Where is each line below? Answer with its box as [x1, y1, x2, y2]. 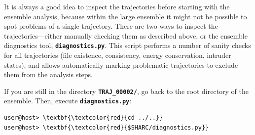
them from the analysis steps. [4, 69, 93, 80]
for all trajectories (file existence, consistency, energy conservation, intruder [4, 50, 231, 60]
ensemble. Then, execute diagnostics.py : [4, 95, 132, 106]
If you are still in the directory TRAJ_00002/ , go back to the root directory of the [4, 86, 249, 96]
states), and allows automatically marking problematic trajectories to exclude [4, 59, 238, 70]
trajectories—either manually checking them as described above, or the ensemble [4, 30, 248, 41]
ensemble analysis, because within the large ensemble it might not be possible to [4, 11, 247, 21]
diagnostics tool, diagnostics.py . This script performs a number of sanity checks [4, 40, 251, 50]
